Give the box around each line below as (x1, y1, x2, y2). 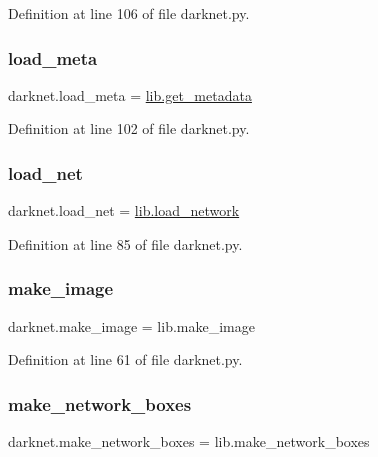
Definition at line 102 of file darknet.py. (8, 118, 250, 139)
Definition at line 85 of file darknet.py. (8, 233, 243, 254)
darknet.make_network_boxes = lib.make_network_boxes (8, 431, 370, 452)
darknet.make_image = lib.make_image (8, 315, 255, 336)
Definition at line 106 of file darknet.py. (8, 3, 250, 23)
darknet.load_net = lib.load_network (8, 200, 240, 221)
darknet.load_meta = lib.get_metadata (8, 84, 252, 105)
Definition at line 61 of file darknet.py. (8, 349, 243, 370)
